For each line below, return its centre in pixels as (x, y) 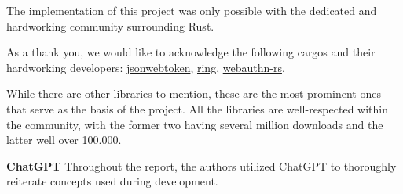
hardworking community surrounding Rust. (110, 25)
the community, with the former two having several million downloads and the (195, 124)
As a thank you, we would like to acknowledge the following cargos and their (191, 52)
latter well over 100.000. (64, 140)
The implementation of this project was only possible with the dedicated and (192, 10)
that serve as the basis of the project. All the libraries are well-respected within (197, 108)
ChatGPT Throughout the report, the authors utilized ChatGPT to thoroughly (201, 165)
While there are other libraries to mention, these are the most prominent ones (194, 93)
